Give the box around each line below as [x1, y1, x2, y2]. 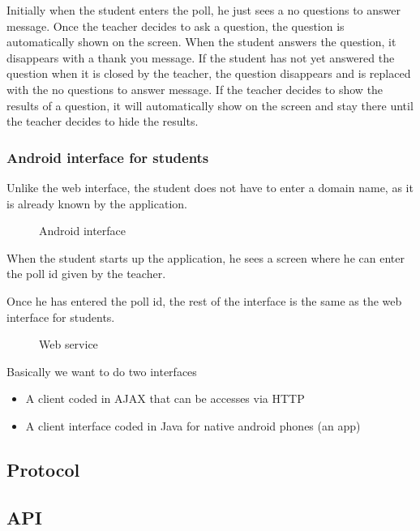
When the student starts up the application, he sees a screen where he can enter [6, 249, 405, 266]
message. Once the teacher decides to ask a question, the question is [6, 17, 345, 34]
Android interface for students [6, 147, 209, 167]
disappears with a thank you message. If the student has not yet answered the [6, 49, 395, 66]
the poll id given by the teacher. [6, 265, 166, 282]
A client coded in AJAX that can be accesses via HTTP [25, 390, 305, 407]
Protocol [6, 456, 80, 482]
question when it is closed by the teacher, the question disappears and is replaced [6, 65, 411, 82]
